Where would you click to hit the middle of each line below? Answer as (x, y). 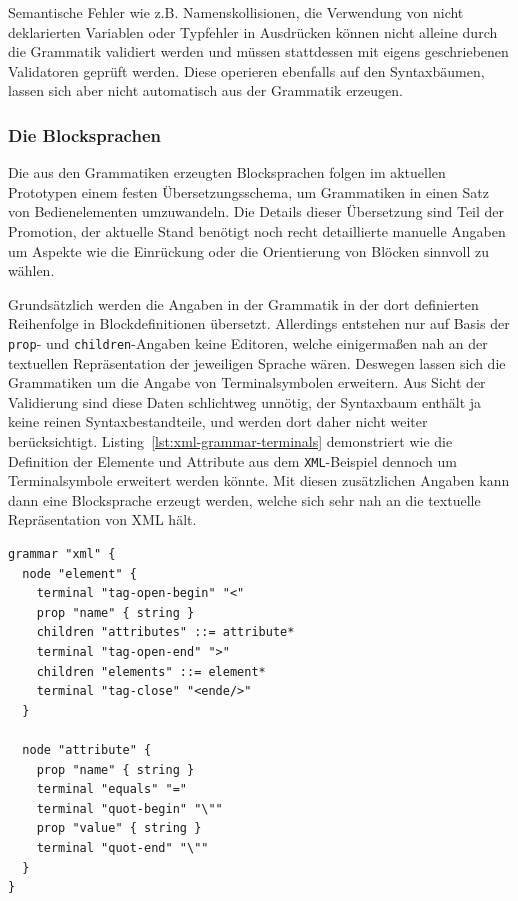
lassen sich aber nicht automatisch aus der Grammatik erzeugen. (205, 90)
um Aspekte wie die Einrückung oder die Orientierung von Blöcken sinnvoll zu (248, 250)
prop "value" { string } (119, 828)
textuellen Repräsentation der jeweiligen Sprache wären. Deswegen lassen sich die (257, 362)
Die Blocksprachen (84, 134)
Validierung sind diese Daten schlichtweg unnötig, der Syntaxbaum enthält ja (245, 401)
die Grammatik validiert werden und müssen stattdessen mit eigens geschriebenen (258, 51)
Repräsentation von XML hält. (102, 519)
